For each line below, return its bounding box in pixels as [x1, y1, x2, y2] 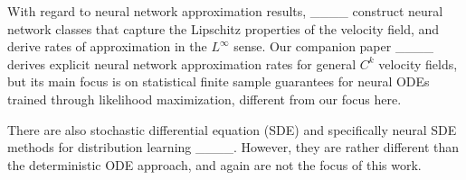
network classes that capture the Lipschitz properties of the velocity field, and [7, 19, 440, 38]
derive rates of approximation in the [7, 37, 207, 56]
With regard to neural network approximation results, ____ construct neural [7, 2, 443, 20]
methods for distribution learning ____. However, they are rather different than [7, 138, 460, 157]
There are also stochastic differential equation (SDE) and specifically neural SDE [7, 120, 457, 139]
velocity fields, [378, 54, 458, 73]
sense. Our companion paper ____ [233, 37, 433, 56]
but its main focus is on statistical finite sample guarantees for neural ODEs [7, 72, 430, 91]
